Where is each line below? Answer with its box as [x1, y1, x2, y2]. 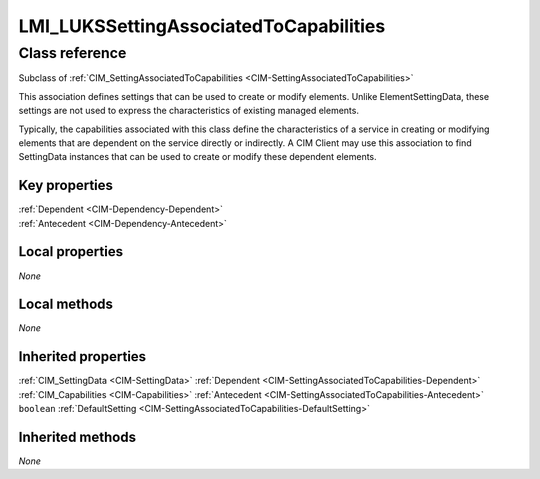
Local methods [18, 296, 114, 313]
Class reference [18, 44, 127, 62]
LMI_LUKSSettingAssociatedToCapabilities [18, 15, 386, 37]
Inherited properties [18, 348, 147, 365]
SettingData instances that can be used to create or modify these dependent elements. [18, 151, 377, 163]
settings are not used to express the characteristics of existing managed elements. [18, 105, 360, 117]
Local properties [18, 243, 124, 260]
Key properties [18, 177, 114, 194]
